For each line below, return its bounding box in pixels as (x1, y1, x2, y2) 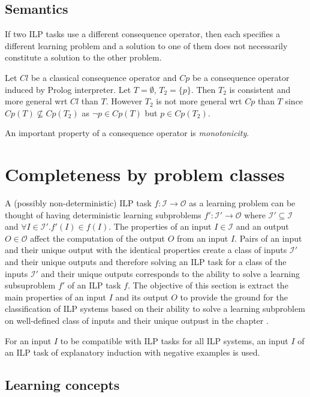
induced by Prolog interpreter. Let (5, 83, 131, 95)
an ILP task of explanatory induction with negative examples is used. (5, 346, 260, 359)
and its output (115, 290, 168, 303)
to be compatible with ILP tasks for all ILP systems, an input (60, 334, 288, 347)
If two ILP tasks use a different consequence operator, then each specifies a (5, 28, 281, 40)
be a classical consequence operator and (31, 71, 177, 83)
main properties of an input (5, 290, 106, 303)
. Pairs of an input (234, 231, 302, 244)
